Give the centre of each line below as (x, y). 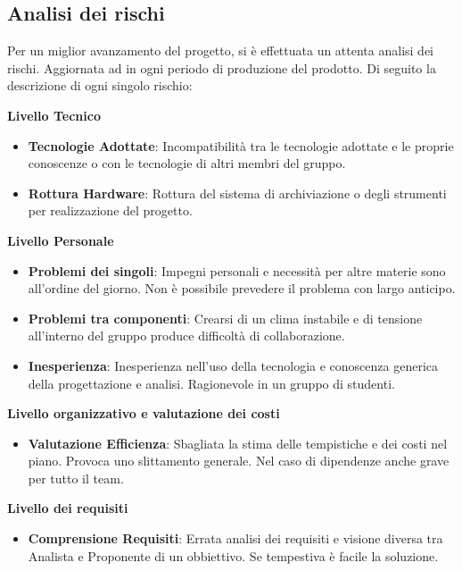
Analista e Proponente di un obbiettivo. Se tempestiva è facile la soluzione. (233, 555)
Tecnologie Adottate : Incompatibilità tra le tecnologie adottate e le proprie (241, 145)
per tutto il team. (76, 478)
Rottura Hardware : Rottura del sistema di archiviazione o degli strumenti (237, 193)
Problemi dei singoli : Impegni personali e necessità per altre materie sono (237, 270)
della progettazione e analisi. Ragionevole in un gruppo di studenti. (211, 383)
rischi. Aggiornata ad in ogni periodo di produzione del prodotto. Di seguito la (222, 67)
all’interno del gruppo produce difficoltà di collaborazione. (186, 336)
